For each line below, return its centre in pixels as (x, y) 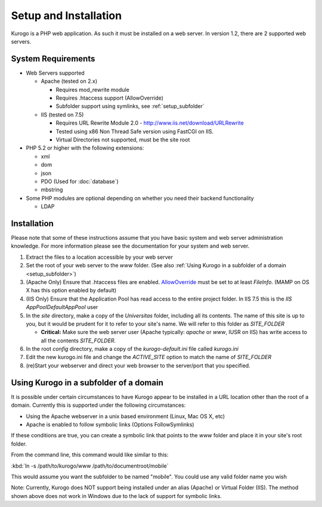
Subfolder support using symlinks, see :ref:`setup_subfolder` (130, 106)
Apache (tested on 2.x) (69, 81)
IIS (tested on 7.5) (62, 115)
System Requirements (53, 59)
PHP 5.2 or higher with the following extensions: (85, 148)
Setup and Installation (66, 16)
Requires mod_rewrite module (92, 89)
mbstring (52, 190)
